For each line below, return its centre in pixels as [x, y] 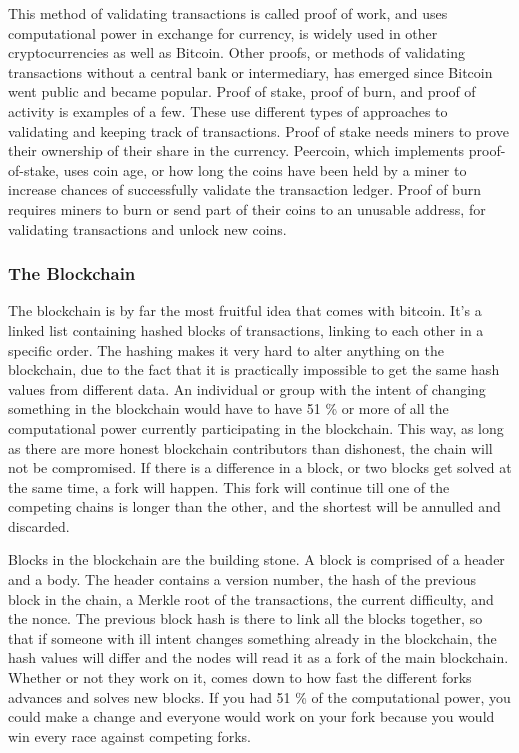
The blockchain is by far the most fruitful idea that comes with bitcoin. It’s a [245, 310]
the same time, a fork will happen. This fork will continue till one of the [229, 486]
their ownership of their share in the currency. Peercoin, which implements [236, 150]
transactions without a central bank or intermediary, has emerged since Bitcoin [250, 71]
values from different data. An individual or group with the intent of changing [247, 388]
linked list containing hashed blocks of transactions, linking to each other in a [246, 329]
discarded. [39, 525]
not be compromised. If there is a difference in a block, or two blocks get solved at [260, 467]
